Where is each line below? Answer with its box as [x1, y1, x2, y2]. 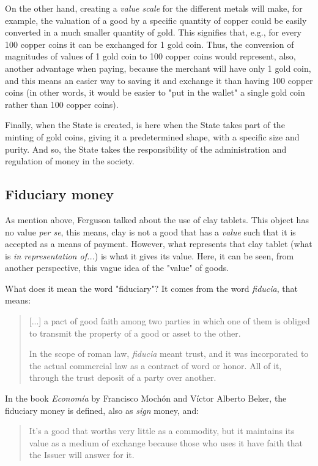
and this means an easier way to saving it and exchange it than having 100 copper [5, 74, 313, 86]
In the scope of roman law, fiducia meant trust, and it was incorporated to [29, 347, 309, 360]
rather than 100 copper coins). [5, 97, 119, 110]
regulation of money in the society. [5, 155, 135, 167]
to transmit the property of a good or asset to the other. [29, 326, 241, 339]
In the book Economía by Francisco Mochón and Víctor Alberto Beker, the [5, 392, 287, 405]
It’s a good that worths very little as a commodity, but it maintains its [29, 424, 295, 437]
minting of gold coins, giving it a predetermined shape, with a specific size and [5, 130, 300, 143]
